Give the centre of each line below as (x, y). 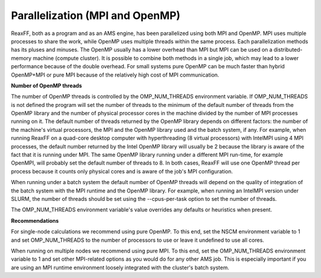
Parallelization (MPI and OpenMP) (96, 15)
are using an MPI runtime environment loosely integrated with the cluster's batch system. (120, 267)
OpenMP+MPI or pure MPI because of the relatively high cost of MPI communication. (115, 75)
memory (21, 58)
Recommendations (35, 220)
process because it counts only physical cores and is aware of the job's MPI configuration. (122, 171)
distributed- (288, 50)
